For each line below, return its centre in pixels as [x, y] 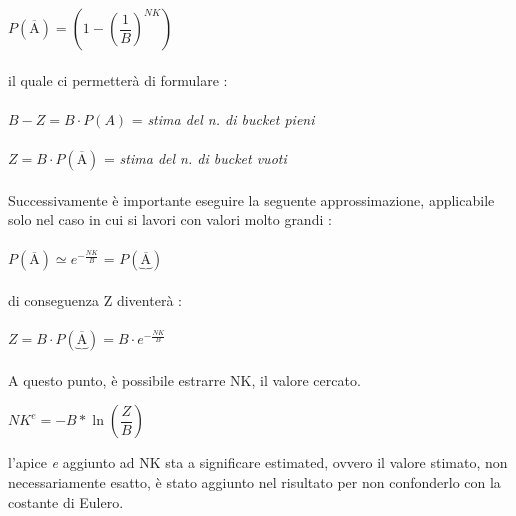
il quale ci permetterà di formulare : [118, 79]
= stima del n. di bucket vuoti [195, 157]
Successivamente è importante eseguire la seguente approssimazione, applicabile [251, 199]
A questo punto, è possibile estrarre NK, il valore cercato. [184, 379]
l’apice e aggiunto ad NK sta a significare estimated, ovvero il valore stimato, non [258, 462]
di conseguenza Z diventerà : [95, 299]
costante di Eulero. [66, 501]
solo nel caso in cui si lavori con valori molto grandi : [170, 219]
